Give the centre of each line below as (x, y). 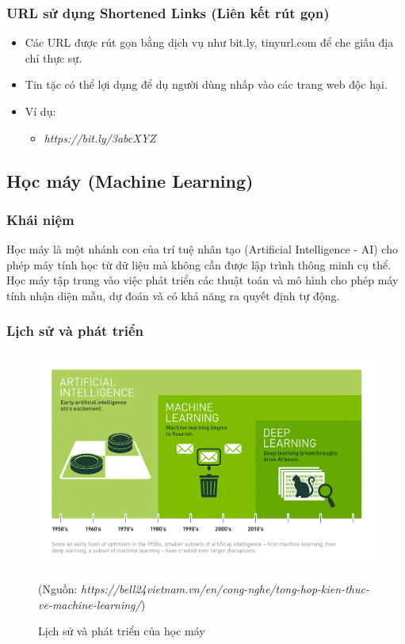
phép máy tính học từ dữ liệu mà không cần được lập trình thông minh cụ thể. (199, 264)
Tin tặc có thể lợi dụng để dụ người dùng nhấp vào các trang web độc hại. (206, 84)
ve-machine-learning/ (90, 604)
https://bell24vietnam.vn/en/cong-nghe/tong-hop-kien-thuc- (225, 588)
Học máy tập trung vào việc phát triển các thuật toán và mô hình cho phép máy (202, 280)
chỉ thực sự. (53, 57)
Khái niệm (40, 219)
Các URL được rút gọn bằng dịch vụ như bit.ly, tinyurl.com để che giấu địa (209, 42)
